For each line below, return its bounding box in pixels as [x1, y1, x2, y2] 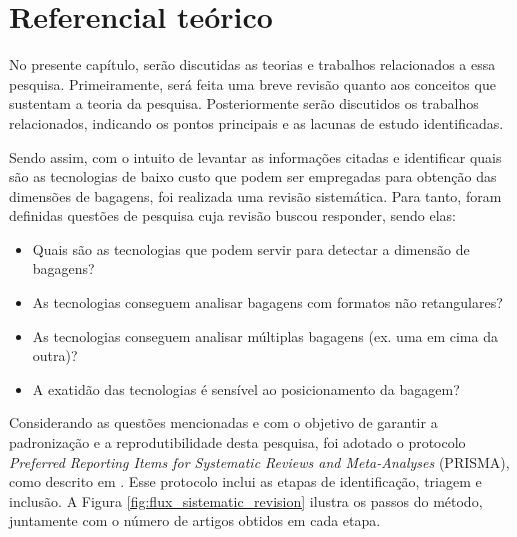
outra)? [32, 345, 78, 366]
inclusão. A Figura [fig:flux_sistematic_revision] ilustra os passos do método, [9, 490, 483, 511]
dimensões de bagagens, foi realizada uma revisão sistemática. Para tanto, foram [9, 185, 502, 206]
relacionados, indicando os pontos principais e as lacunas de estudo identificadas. [9, 112, 504, 133]
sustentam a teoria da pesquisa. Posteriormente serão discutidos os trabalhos [9, 93, 479, 114]
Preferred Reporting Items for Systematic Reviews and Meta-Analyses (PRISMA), [9, 451, 510, 472]
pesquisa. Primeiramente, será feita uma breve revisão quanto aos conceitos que [9, 73, 496, 94]
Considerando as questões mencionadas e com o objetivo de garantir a [9, 412, 438, 433]
